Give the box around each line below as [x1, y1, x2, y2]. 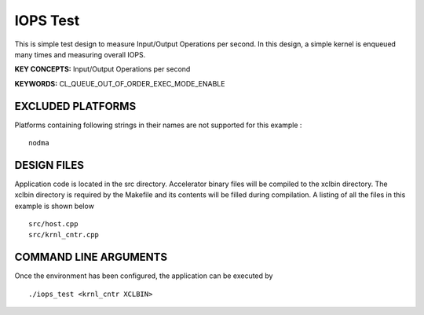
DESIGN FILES [14, 158, 84, 172]
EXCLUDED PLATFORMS [14, 99, 137, 113]
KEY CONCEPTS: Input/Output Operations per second [14, 64, 191, 74]
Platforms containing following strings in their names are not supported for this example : [14, 120, 302, 130]
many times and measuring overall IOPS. [14, 49, 146, 59]
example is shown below [14, 201, 94, 211]
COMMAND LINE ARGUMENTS [14, 251, 168, 264]
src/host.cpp [28, 220, 79, 229]
